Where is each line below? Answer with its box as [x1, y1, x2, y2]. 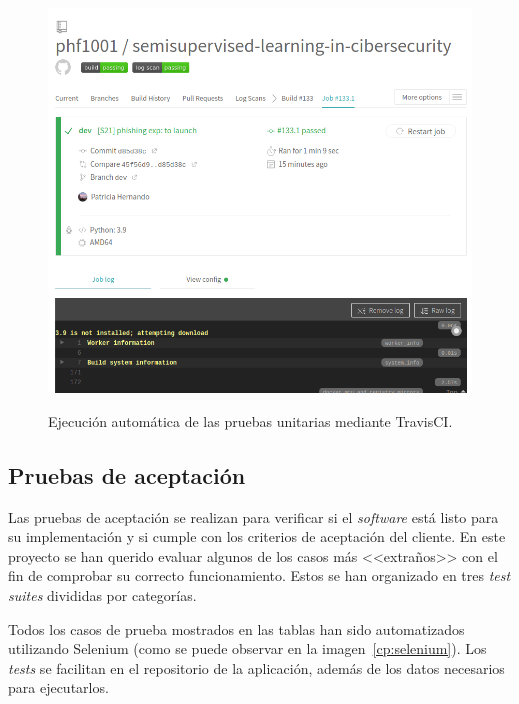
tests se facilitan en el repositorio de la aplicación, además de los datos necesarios [8, 657, 505, 678]
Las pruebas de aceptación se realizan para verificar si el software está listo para [8, 506, 499, 527]
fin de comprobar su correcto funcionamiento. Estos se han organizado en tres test [8, 565, 511, 586]
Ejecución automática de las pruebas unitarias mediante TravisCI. [48, 410, 453, 431]
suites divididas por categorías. [8, 584, 197, 605]
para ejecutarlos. [8, 677, 109, 698]
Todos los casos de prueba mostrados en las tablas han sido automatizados [8, 618, 465, 639]
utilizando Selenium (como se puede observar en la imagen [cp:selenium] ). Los [8, 638, 487, 659]
